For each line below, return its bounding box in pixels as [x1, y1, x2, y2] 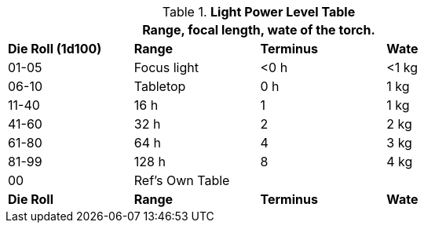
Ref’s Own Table [133, 173, 230, 188]
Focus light [133, 60, 199, 75]
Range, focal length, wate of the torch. [142, 22, 375, 38]
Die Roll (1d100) [8, 41, 102, 56]
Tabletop [133, 78, 186, 94]
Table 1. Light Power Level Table [162, 4, 356, 20]
